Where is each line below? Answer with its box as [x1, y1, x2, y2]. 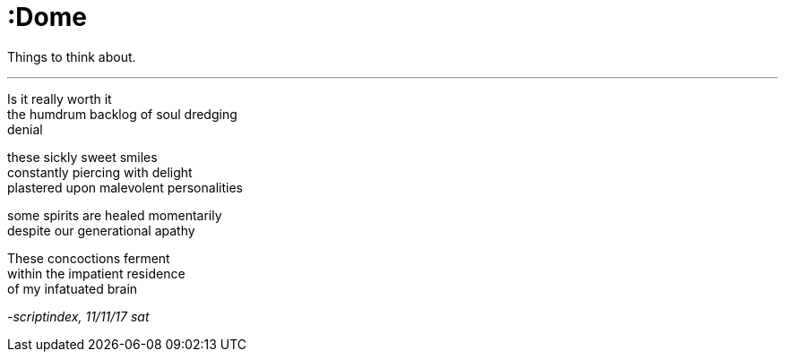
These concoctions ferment [7, 250, 170, 266]
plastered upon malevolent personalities [7, 179, 243, 195]
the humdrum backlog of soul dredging [7, 106, 237, 122]
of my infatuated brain [7, 280, 138, 296]
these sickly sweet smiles [7, 149, 158, 165]
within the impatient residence [7, 265, 185, 281]
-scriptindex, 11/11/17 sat [7, 308, 150, 324]
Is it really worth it [7, 90, 112, 107]
